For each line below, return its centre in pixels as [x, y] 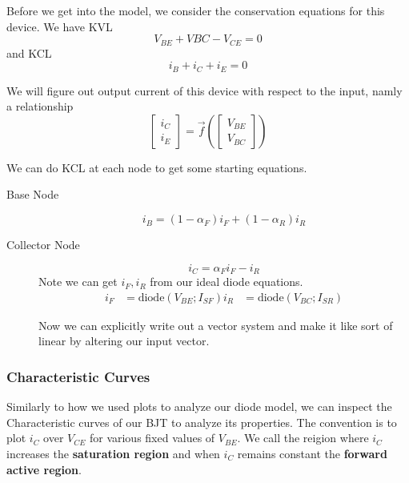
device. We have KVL [60, 26]
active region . [44, 469]
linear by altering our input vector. [124, 341]
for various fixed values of [152, 438]
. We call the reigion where [303, 438]
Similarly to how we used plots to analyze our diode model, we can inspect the [199, 407]
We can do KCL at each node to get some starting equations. [157, 167]
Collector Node [43, 245]
